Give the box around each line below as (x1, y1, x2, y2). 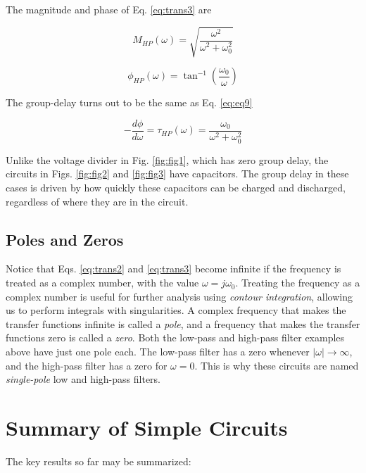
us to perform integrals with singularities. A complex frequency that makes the (6, 303, 346, 317)
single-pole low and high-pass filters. (6, 372, 160, 386)
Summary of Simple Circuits (6, 412, 288, 441)
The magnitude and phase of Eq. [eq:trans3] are (6, 2, 212, 16)
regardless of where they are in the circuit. (6, 194, 189, 208)
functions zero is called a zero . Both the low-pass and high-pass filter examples (6, 330, 345, 345)
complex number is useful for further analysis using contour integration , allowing (6, 289, 353, 303)
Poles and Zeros (6, 228, 124, 250)
